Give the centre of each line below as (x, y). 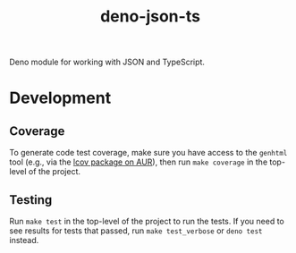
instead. (24, 240)
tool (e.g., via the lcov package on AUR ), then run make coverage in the (139, 162)
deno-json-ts (150, 17)
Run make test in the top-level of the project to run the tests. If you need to (147, 221)
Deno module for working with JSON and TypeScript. (107, 62)
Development (60, 98)
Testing (31, 200)
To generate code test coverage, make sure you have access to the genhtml (148, 153)
